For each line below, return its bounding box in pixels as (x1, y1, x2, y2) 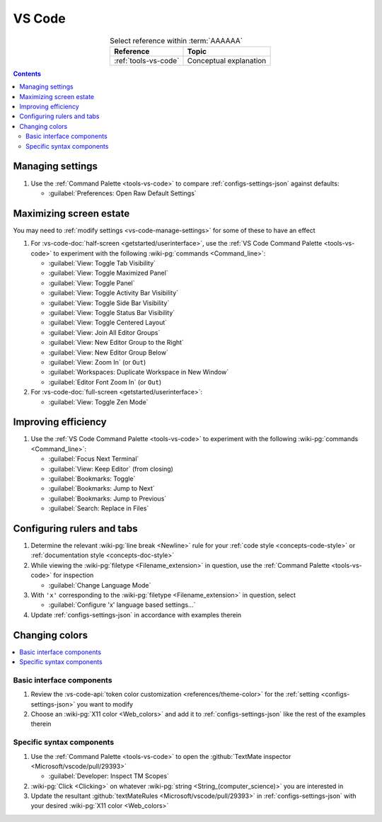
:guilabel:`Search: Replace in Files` (48, 504, 149, 513)
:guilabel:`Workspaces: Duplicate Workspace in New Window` (48, 368, 229, 377)
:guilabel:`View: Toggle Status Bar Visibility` (48, 308, 175, 316)
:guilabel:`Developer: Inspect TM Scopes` (48, 772, 170, 780)
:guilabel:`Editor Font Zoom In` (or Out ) (48, 377, 162, 386)
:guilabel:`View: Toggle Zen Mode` (48, 397, 149, 406)
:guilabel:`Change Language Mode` (48, 581, 151, 589)
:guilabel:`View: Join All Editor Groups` (48, 328, 161, 336)
